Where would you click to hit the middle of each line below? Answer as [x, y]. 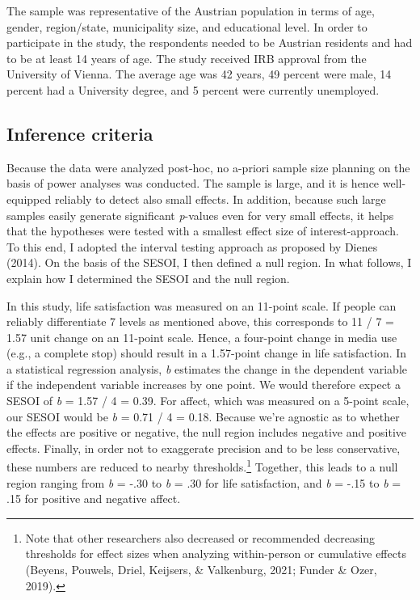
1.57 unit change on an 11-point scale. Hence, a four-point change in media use [202, 337]
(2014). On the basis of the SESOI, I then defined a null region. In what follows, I [209, 262]
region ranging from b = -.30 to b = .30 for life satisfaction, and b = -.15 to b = [204, 482]
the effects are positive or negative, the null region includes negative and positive [207, 432]
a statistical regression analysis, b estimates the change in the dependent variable [207, 368]
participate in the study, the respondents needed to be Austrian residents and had [210, 42]
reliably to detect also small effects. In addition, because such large [220, 199]
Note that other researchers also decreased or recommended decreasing [200, 537]
